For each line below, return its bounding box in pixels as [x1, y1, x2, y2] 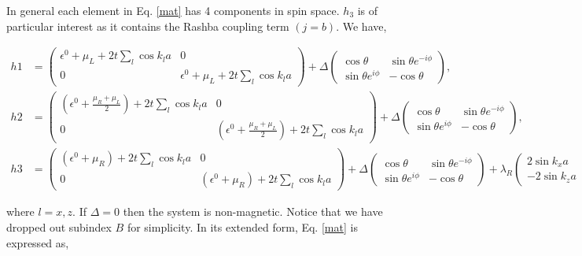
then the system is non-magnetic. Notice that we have [123, 203, 383, 220]
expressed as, [6, 234, 69, 250]
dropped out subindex [6, 219, 112, 235]
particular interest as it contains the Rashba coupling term [6, 17, 289, 34]
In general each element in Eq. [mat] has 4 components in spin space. [6, 2, 340, 18]
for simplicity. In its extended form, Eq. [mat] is [127, 219, 358, 235]
